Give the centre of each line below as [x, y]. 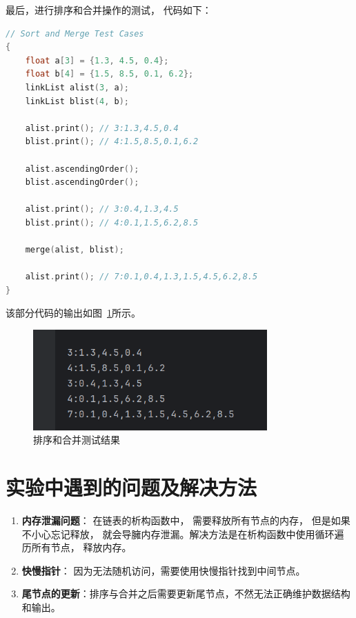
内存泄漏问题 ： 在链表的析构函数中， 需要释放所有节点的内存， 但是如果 [186, 520]
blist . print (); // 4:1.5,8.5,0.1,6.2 [112, 142]
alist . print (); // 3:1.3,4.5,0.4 [102, 128]
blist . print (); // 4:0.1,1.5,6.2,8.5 [112, 222]
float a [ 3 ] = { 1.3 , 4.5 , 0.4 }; [97, 60]
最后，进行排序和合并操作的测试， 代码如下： [109, 10]
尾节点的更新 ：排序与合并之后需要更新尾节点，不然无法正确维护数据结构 [186, 594]
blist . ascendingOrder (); [82, 182]
